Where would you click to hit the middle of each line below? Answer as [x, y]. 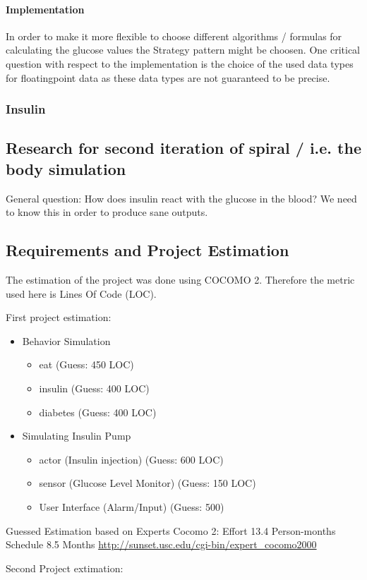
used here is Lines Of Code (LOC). [81, 293]
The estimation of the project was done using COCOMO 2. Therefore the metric [180, 279]
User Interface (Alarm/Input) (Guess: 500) [132, 506]
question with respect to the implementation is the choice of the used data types [180, 63]
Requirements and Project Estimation [148, 250]
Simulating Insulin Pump [77, 436]
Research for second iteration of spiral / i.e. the [183, 148]
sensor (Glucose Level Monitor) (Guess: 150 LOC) [148, 483]
